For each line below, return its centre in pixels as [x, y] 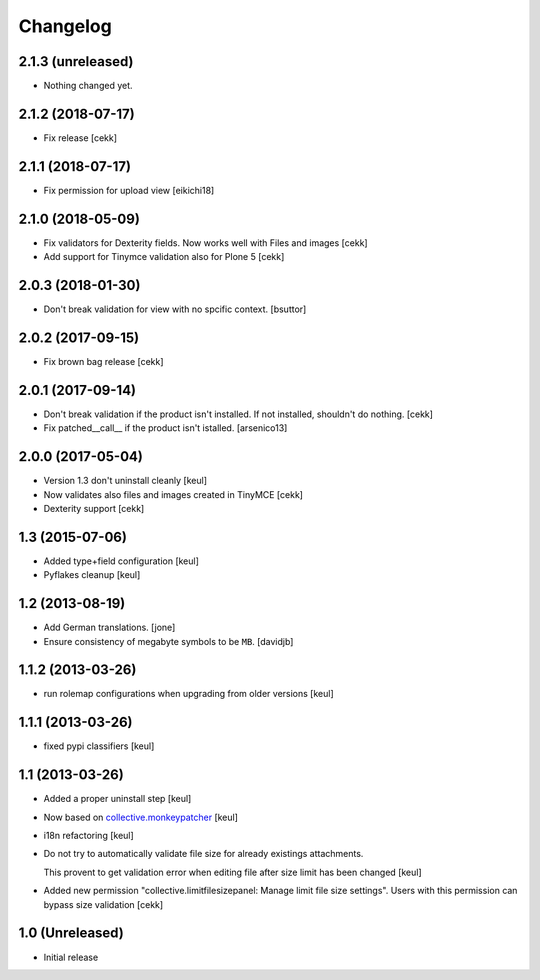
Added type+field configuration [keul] [121, 561]
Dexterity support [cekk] [94, 508]
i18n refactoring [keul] [88, 836]
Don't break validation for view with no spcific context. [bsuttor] [175, 309]
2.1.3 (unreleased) [76, 61]
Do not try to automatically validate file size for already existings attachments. [203, 854]
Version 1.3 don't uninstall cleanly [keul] [125, 481]
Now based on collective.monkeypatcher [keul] [141, 817]
